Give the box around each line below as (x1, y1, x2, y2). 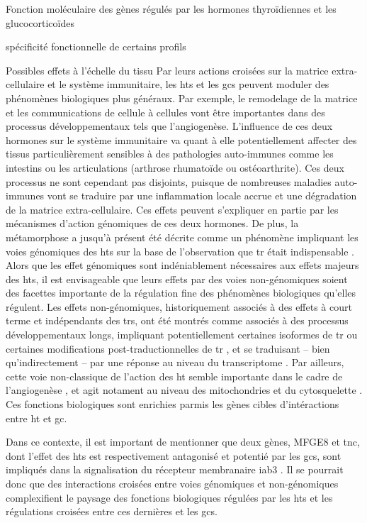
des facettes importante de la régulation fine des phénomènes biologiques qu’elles (6, 285, 356, 300)
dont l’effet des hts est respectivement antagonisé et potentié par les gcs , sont (6, 448, 341, 463)
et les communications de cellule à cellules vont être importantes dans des (6, 104, 325, 119)
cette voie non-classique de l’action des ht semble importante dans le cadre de (6, 368, 343, 383)
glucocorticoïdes (6, 15, 74, 30)
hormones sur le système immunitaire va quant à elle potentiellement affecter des (6, 132, 357, 147)
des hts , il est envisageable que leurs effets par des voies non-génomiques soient (6, 271, 348, 286)
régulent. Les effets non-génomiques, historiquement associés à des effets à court (6, 299, 352, 314)
